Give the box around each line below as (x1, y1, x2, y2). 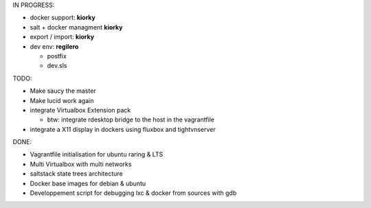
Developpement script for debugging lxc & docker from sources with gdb (30, 189, 237, 197)
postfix (47, 51, 67, 60)
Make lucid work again (30, 96, 94, 104)
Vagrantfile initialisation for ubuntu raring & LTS (30, 150, 164, 159)
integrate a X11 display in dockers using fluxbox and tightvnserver (30, 125, 216, 133)
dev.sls (47, 62, 67, 70)
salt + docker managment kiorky (30, 23, 123, 31)
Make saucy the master (30, 86, 96, 95)
